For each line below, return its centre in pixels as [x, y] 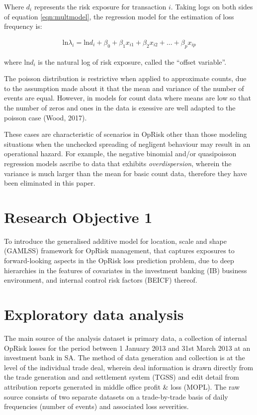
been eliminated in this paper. [50, 183]
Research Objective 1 [78, 217]
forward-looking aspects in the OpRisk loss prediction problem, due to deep [119, 260]
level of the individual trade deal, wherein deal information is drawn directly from [129, 367]
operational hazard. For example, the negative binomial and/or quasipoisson [120, 154]
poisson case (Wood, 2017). [45, 117]
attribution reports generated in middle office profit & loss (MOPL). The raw [122, 386]
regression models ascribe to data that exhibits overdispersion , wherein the [118, 163]
